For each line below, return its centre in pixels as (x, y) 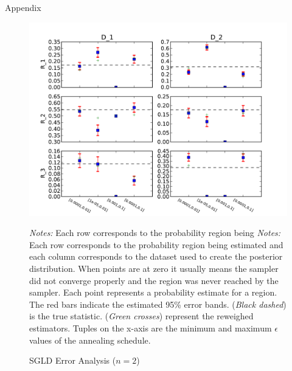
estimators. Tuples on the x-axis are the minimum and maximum (151, 328)
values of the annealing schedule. (90, 340)
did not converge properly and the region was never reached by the (154, 280)
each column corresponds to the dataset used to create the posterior (156, 256)
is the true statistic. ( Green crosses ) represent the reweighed (141, 316)
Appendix (23, 7)
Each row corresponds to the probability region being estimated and (156, 244)
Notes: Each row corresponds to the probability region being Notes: (155, 233)
